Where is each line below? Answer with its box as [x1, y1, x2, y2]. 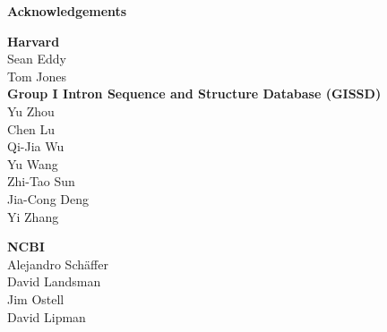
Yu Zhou [7, 101, 55, 120]
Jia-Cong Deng [7, 189, 89, 208]
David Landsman [7, 272, 101, 291]
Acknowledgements [7, 2, 127, 20]
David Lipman [7, 307, 86, 326]
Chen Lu [7, 119, 56, 138]
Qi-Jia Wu [7, 137, 64, 156]
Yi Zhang [7, 207, 59, 226]
